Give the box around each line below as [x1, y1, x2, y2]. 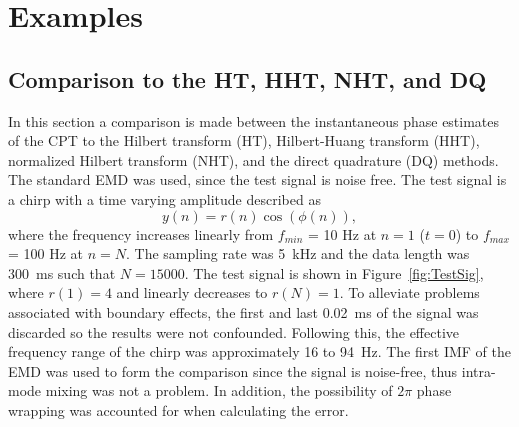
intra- [461, 360, 496, 381]
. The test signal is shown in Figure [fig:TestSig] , [184, 262, 484, 283]
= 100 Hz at [8, 243, 84, 264]
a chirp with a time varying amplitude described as [8, 188, 321, 209]
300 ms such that [8, 262, 116, 283]
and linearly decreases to [116, 282, 268, 303]
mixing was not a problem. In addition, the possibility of [45, 380, 393, 401]
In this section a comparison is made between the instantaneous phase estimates [8, 110, 500, 131]
